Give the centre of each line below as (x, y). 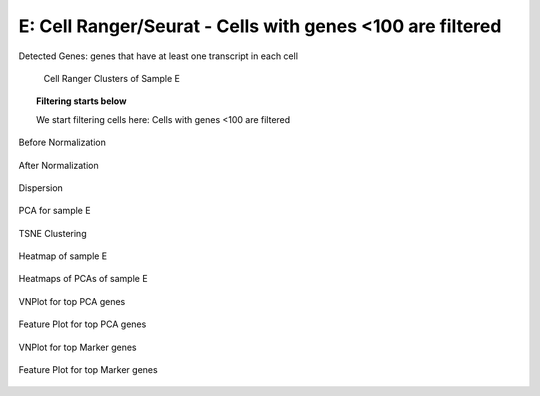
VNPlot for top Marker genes (77, 347)
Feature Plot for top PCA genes (82, 324)
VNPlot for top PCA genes (72, 301)
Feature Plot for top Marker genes (88, 370)
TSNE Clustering (52, 233)
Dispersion (41, 187)
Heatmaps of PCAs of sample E (83, 279)
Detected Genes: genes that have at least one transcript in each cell (158, 56)
